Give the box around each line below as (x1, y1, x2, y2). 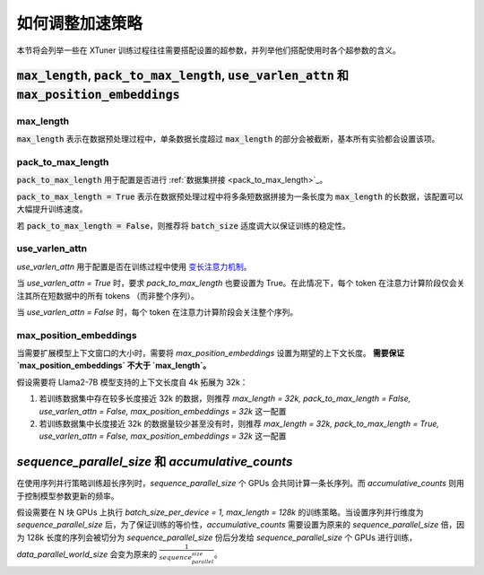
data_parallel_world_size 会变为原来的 (16, 548, 158, 560)
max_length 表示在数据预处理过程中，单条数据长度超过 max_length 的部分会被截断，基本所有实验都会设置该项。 (16, 134, 440, 144)
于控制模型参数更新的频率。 (16, 490, 119, 501)
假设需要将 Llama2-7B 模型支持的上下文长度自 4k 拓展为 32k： (16, 377, 248, 388)
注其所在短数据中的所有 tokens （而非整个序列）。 (16, 290, 199, 301)
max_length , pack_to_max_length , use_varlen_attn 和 (16, 68, 350, 83)
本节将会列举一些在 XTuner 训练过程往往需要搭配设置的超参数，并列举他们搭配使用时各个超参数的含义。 (16, 45, 401, 56)
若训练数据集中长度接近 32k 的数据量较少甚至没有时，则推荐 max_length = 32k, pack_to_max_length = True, (39, 418, 439, 430)
